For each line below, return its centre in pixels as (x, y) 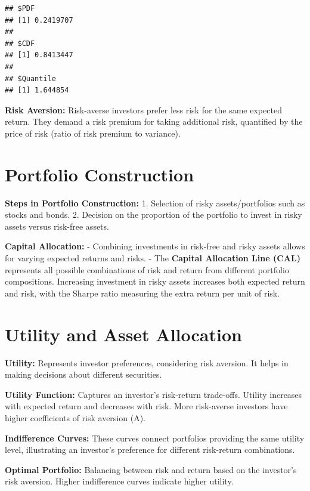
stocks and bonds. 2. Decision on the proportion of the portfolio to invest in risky (154, 214)
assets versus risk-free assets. (57, 226)
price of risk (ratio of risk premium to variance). (93, 133)
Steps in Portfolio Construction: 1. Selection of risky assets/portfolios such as (155, 203)
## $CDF (20, 43)
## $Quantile (30, 78)
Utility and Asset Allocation (123, 334)
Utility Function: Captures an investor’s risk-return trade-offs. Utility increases (154, 394)
